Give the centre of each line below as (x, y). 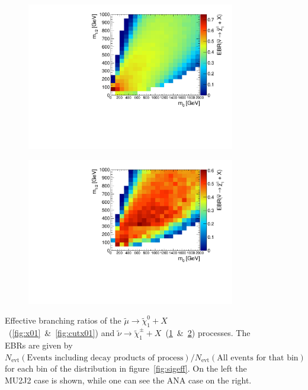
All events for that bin (258, 358)
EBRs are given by (39, 345)
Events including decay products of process (105, 358)
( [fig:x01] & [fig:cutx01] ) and (62, 333)
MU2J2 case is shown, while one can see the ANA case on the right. (128, 380)
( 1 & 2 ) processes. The (208, 333)
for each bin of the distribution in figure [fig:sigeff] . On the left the (126, 368)
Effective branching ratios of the (63, 320)
